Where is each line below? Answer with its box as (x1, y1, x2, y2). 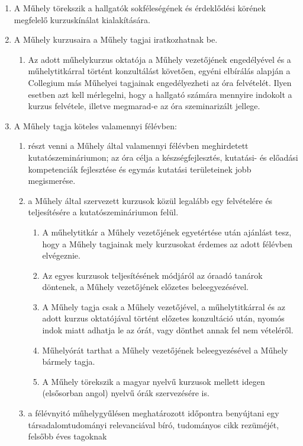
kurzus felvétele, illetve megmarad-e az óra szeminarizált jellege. (28, 100, 260, 112)
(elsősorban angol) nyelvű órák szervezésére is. (42, 387, 209, 399)
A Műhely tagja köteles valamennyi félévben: (14, 119, 177, 132)
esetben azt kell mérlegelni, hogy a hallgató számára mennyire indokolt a (28, 88, 292, 100)
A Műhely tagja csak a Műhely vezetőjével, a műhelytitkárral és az (42, 300, 285, 313)
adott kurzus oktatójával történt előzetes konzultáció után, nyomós (42, 312, 285, 324)
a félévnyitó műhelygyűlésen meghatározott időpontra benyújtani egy (28, 407, 279, 419)
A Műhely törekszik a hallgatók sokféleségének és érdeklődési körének (14, 2, 266, 14)
